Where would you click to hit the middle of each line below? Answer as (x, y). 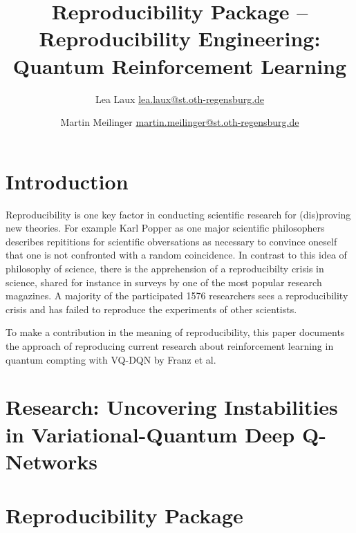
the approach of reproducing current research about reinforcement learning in (170, 345)
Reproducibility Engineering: (180, 38)
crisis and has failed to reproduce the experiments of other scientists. (151, 309)
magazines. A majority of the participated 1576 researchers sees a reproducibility (177, 296)
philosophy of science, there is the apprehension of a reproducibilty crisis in (165, 268)
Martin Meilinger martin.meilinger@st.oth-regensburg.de (180, 122)
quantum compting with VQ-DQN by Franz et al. (111, 359)
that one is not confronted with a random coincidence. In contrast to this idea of (176, 255)
